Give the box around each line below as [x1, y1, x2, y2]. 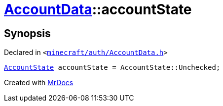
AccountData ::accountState [4, 1, 192, 18]
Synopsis [4, 27, 51, 40]
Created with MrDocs [4, 78, 74, 87]
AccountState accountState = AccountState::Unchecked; [4, 63, 221, 72]
